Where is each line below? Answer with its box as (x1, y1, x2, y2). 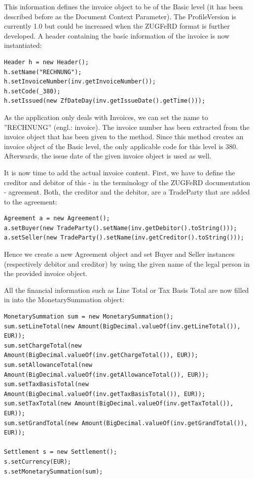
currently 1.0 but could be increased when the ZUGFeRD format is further (4, 21, 230, 31)
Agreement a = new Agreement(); (4, 215, 110, 222)
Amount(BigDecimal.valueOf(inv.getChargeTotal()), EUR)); (4, 352, 198, 359)
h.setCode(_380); (4, 87, 61, 95)
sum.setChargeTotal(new (4, 342, 82, 349)
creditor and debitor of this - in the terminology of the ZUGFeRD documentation (4, 177, 251, 187)
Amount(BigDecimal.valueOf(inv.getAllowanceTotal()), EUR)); (4, 371, 209, 378)
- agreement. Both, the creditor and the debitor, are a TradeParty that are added (4, 187, 250, 197)
